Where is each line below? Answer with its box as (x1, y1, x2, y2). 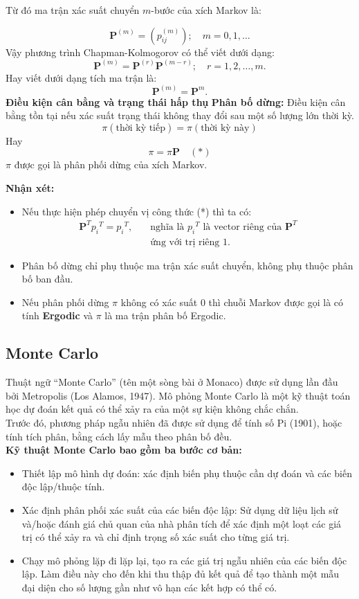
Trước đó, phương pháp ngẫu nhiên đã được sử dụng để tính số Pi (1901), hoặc (6, 415, 342, 429)
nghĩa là (150, 222, 185, 232)
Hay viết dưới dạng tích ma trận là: (6, 70, 157, 84)
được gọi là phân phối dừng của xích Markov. (14, 157, 208, 172)
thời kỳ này (201, 123, 250, 133)
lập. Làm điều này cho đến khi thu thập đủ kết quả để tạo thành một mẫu (21, 566, 340, 581)
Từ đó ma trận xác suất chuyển (6, 3, 140, 17)
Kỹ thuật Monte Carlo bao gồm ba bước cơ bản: (6, 442, 242, 457)
